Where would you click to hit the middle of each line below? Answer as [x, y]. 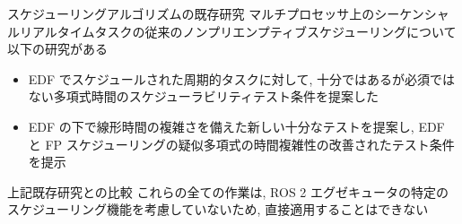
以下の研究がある [57, 49]
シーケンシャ [412, 13]
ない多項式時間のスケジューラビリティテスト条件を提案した [203, 96]
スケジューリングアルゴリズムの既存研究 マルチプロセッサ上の [191, 13]
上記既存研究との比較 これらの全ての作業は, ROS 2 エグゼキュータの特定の [228, 191]
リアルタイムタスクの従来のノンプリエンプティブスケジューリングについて [238, 31]
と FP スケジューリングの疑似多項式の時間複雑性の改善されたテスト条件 [241, 144]
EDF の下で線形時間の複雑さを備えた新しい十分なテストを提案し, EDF [236, 126]
